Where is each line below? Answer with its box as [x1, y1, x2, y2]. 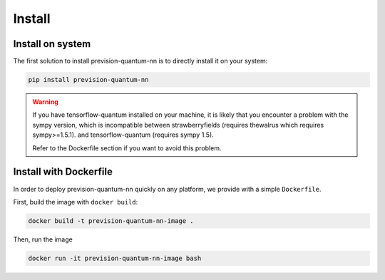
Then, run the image [13, 235, 73, 244]
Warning [32, 98, 58, 106]
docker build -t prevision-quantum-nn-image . [28, 217, 194, 224]
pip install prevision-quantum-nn [28, 76, 149, 84]
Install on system [13, 38, 91, 50]
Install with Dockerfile [13, 166, 113, 178]
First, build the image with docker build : [13, 197, 138, 206]
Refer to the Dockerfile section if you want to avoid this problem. [32, 143, 222, 152]
